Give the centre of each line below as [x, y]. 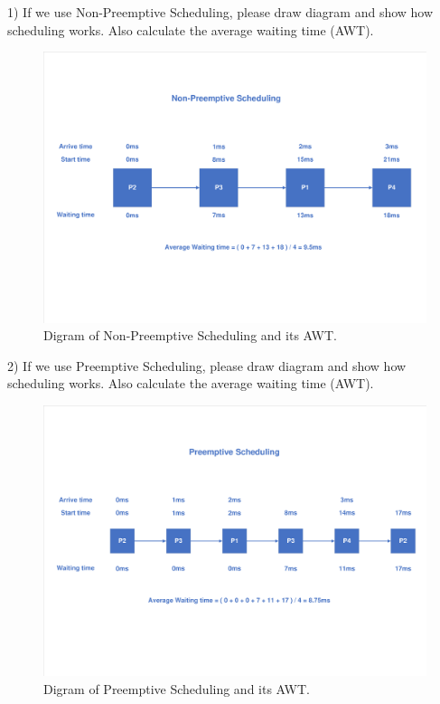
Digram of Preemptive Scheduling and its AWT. [177, 688]
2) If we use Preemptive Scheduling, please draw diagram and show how [207, 365]
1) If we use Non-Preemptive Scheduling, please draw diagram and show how [220, 12]
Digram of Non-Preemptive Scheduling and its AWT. [190, 335]
